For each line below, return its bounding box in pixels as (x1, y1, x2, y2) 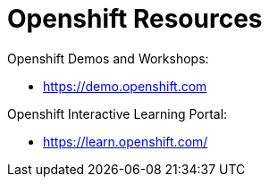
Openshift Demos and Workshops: (7, 50, 209, 66)
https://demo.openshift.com (43, 78, 207, 94)
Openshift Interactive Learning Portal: (7, 105, 228, 121)
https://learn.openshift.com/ (43, 133, 208, 149)
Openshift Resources (7, 4, 263, 34)
